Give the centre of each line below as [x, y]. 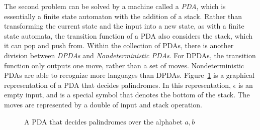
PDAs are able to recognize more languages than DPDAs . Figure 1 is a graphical [129, 75]
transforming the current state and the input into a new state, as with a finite [124, 26]
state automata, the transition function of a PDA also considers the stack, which [128, 35]
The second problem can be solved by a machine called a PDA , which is [115, 6]
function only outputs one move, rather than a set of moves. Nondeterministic [124, 65]
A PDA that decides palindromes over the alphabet [103, 121]
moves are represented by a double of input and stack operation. [103, 104]
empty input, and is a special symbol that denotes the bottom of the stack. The [127, 95]
